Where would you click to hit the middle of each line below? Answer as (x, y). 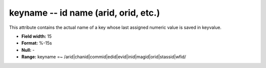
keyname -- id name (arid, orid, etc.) (84, 13)
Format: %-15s (37, 43)
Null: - (28, 50)
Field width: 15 (36, 36)
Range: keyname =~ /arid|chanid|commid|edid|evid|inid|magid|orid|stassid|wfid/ (104, 57)
